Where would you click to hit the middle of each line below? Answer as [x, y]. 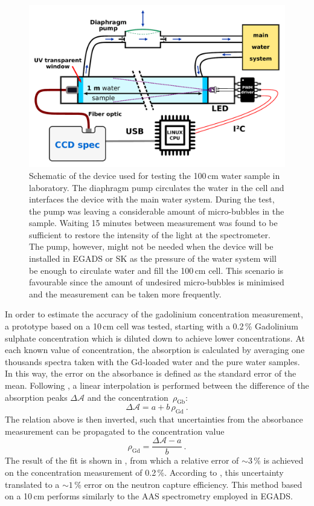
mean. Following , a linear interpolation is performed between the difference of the [157, 385]
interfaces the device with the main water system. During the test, [152, 199]
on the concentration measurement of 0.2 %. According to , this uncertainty [144, 472]
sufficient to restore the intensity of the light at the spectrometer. [150, 234]
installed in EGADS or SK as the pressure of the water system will [153, 258]
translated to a [32, 484]
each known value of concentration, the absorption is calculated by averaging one [155, 350]
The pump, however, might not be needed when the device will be [151, 246]
